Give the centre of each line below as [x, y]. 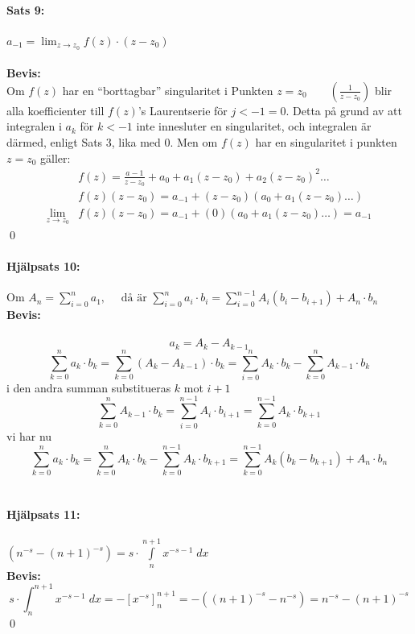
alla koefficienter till [55, 110]
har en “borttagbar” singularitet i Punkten [168, 90]
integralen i [34, 126]
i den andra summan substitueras [89, 387]
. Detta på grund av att [344, 110]
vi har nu [29, 435]
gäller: [55, 157]
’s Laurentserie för [183, 110]
